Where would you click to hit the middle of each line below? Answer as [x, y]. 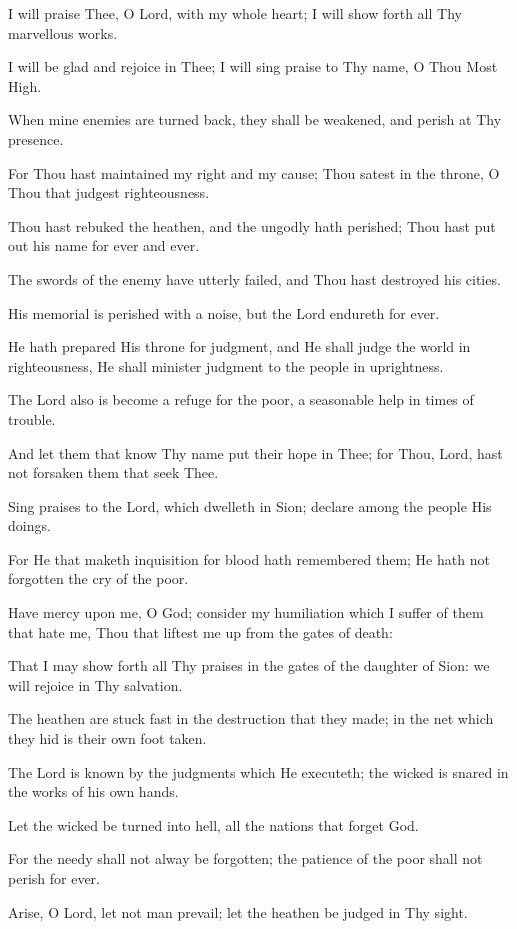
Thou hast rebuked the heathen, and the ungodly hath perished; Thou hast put [252, 225]
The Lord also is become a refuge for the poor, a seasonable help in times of [241, 399]
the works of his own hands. [93, 791]
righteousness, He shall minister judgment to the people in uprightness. [226, 365]
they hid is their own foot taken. [107, 738]
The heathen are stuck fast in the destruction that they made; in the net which [251, 718]
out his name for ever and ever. [104, 245]
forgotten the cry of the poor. [98, 578]
